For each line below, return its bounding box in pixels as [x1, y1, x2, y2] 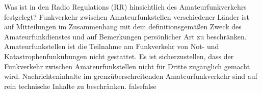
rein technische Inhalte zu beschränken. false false [4, 80, 156, 91]
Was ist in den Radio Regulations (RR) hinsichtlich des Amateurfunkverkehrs [4, 2, 247, 12]
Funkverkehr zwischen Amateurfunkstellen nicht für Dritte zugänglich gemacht [4, 61, 250, 71]
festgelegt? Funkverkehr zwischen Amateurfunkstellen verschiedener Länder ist [4, 11, 249, 22]
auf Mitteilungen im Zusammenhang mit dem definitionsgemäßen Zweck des [4, 21, 242, 32]
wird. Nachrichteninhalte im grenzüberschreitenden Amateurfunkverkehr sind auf [4, 71, 257, 81]
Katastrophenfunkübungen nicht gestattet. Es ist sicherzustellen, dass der [4, 51, 234, 61]
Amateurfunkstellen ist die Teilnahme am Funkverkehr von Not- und [4, 41, 219, 52]
